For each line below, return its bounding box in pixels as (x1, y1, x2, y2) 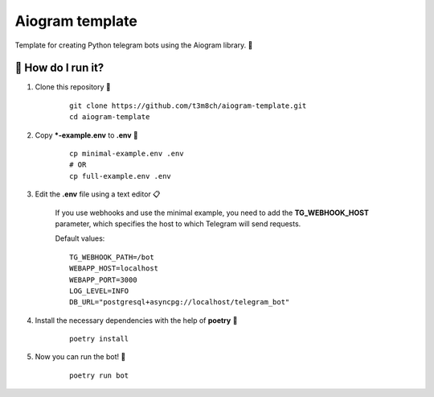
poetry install (69, 334, 129, 344)
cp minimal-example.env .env (69, 149, 184, 159)
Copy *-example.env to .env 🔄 (35, 130, 138, 140)
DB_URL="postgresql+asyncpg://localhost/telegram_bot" (69, 298, 290, 307)
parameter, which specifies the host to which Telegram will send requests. (55, 218, 301, 229)
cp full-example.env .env (69, 172, 172, 180)
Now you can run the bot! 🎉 (35, 352, 126, 362)
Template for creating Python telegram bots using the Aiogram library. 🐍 (14, 40, 253, 50)
